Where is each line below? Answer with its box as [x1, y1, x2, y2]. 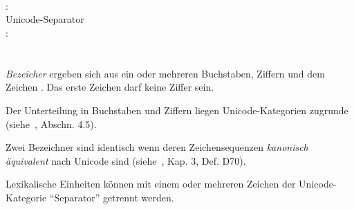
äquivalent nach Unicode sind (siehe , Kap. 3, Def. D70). [6, 153, 246, 167]
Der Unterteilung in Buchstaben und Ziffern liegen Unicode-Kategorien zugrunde [6, 102, 348, 117]
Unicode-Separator [6, 12, 84, 26]
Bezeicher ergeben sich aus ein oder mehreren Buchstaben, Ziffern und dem [6, 66, 325, 80]
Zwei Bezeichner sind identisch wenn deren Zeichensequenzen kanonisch [6, 140, 308, 154]
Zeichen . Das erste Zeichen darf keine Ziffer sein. [6, 80, 214, 94]
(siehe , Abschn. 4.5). [6, 116, 97, 131]
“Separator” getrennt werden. [49, 190, 174, 204]
